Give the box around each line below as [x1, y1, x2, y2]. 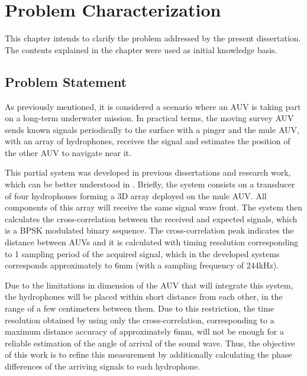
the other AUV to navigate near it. [5, 146, 131, 158]
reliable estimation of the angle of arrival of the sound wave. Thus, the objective [5, 336, 295, 349]
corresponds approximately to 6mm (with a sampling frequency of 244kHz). [5, 259, 279, 271]
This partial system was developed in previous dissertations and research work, [5, 166, 291, 179]
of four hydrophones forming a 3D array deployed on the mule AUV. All [5, 189, 267, 202]
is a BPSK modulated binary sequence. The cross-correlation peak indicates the [5, 224, 294, 236]
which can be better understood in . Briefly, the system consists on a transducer [5, 178, 295, 190]
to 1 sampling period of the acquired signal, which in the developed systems [5, 247, 280, 260]
